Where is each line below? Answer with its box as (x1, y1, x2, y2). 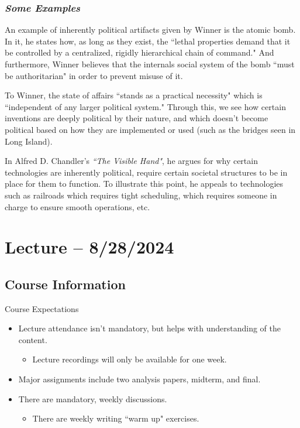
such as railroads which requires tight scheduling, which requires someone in (5, 189, 277, 201)
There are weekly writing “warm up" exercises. (32, 412, 199, 424)
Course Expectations (5, 302, 79, 314)
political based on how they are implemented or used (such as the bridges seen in (5, 123, 296, 135)
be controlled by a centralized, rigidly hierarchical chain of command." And (5, 46, 274, 59)
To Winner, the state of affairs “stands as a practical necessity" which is (5, 89, 263, 101)
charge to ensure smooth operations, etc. (5, 200, 150, 213)
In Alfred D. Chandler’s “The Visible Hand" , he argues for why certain (5, 155, 258, 167)
